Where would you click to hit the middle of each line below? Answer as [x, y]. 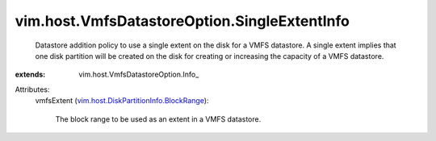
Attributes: [32, 89]
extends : [30, 75]
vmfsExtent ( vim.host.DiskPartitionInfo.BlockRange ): [122, 101]
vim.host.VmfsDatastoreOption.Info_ [139, 75]
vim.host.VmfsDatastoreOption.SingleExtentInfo [182, 21]
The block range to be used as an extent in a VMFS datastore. [158, 119]
